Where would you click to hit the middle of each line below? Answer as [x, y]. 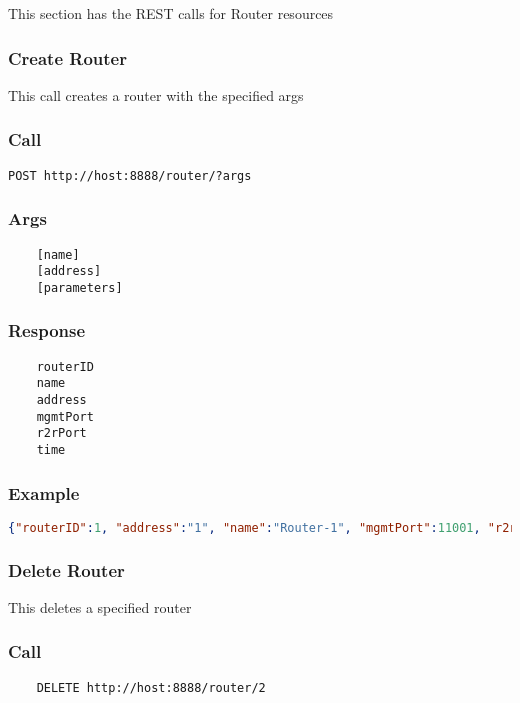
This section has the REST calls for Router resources [171, 13]
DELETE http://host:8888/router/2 [151, 687]
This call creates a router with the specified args [156, 94]
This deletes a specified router [100, 606]
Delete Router [66, 569]
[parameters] [79, 287]
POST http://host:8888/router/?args [130, 175]
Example [44, 492]
